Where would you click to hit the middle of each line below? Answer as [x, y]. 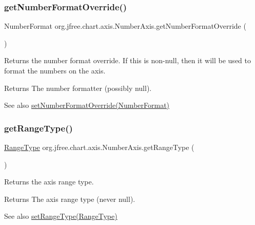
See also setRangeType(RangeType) [61, 216]
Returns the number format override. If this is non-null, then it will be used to [128, 60]
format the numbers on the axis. [55, 70]
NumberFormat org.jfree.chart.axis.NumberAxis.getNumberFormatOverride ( [125, 26]
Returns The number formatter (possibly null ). [78, 88]
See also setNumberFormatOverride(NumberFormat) [87, 105]
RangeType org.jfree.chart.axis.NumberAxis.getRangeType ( [99, 147]
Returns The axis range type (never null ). [70, 199]
